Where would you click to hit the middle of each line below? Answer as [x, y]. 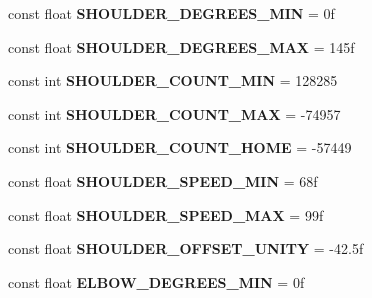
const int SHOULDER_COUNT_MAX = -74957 [174, 113]
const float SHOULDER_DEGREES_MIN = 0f [171, 13]
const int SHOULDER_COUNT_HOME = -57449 [180, 147]
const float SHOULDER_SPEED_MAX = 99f [166, 214]
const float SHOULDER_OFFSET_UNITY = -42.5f [186, 248]
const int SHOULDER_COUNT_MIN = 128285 [173, 80]
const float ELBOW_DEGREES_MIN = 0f [156, 281]
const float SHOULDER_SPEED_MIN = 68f [163, 180]
